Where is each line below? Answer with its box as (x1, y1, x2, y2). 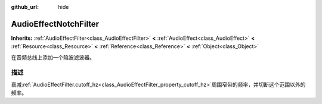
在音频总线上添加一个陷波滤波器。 (11, 53, 95, 61)
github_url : (11, 4, 39, 10)
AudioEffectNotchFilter (11, 18, 100, 29)
